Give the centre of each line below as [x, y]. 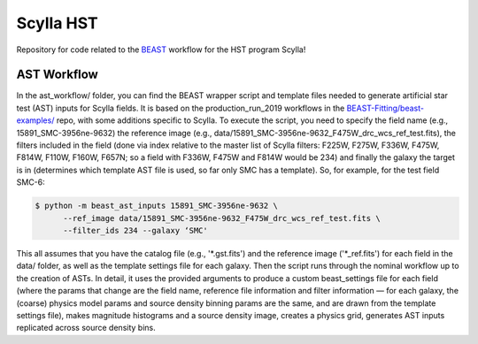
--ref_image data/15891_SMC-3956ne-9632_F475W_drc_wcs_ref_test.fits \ [222, 218]
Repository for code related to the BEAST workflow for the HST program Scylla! [161, 50]
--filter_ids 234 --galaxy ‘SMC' [135, 230]
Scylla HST [58, 23]
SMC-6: [31, 182]
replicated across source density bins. [86, 328]
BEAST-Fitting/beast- [385, 108]
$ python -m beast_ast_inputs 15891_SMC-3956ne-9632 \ [156, 206]
